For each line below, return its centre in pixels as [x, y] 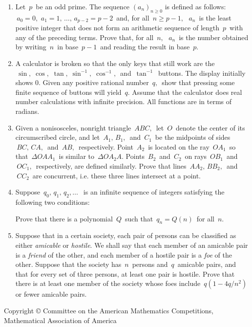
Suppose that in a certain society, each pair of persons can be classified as [126, 235]
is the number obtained [214, 37]
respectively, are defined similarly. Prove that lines [111, 165]
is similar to [77, 156]
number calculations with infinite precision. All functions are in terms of [124, 101]
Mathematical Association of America [60, 320]
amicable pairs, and [207, 264]
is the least [215, 17]
